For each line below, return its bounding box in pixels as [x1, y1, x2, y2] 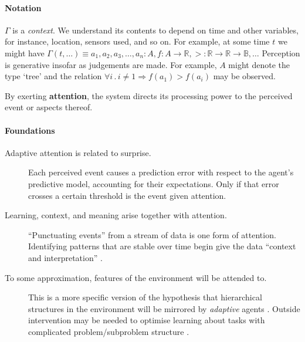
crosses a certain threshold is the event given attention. [28, 189, 226, 201]
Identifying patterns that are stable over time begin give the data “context [28, 240, 296, 252]
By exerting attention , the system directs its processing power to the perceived [5, 89, 293, 101]
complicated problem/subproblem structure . [28, 325, 189, 337]
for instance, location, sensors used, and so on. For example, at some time [5, 35, 270, 48]
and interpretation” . [28, 251, 103, 263]
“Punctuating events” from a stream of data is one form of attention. [28, 228, 276, 241]
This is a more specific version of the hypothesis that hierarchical [28, 291, 262, 303]
